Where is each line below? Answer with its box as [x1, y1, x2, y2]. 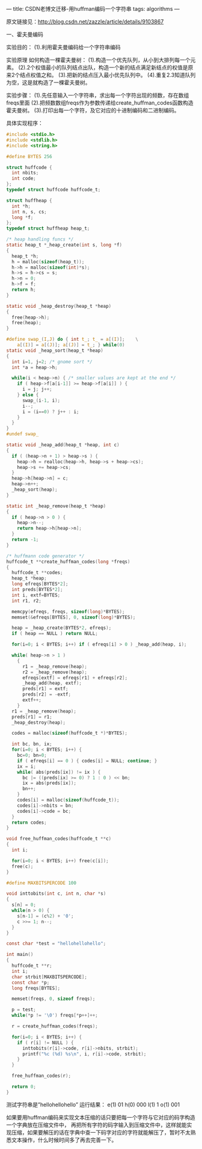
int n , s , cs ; [11, 209, 47, 215]
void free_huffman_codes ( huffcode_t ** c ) [6, 836, 112, 842]
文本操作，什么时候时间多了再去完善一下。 [11, 1136, 117, 1144]
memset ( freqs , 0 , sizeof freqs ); [11, 996, 96, 1002]
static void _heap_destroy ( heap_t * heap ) [6, 303, 112, 309]
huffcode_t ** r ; [11, 963, 52, 969]
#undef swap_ [6, 431, 39, 437]
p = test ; [11, 1007, 36, 1013]
